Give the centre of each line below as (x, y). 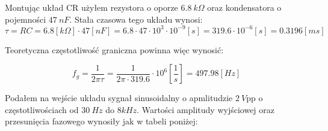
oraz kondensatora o (244, 7)
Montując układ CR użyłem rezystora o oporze (91, 7)
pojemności (26, 19)
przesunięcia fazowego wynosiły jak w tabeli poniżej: (101, 121)
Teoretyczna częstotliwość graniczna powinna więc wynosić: (114, 49)
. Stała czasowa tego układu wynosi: (136, 19)
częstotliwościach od (42, 109)
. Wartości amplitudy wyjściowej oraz (206, 109)
